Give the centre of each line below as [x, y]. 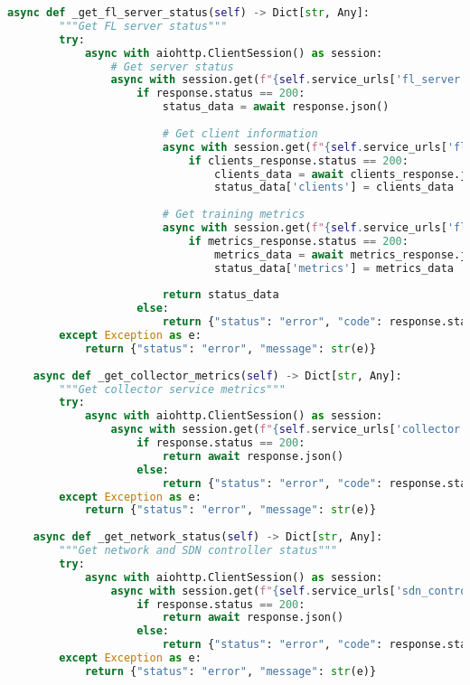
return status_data [221, 295]
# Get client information [240, 133]
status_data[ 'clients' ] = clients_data [334, 188]
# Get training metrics [234, 215]
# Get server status [172, 66]
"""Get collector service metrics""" [172, 389]
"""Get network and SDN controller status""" [198, 550]
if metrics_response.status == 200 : [298, 241]
